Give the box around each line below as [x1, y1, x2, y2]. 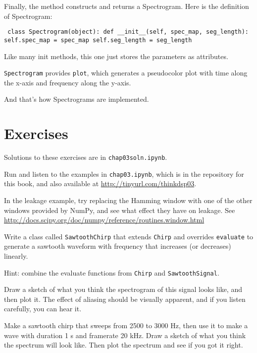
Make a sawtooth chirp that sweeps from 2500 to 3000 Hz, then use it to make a [4, 320, 248, 331]
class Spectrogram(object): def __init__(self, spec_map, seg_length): [7, 28, 249, 36]
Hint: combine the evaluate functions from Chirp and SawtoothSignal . [4, 267, 219, 278]
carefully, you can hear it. [4, 303, 82, 314]
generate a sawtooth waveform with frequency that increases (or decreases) [4, 241, 231, 251]
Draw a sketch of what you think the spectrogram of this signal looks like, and [4, 284, 242, 294]
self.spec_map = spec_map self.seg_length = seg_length [4, 36, 192, 44]
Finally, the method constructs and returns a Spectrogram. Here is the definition [4, 1, 249, 11]
